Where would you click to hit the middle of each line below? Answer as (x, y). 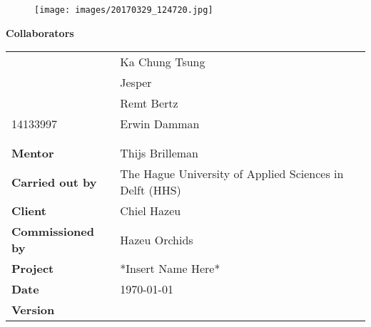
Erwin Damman (160, 124)
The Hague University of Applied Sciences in (232, 174)
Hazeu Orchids (157, 239)
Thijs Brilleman (159, 153)
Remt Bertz (149, 103)
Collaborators (40, 32)
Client (29, 211)
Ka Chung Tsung (163, 62)
